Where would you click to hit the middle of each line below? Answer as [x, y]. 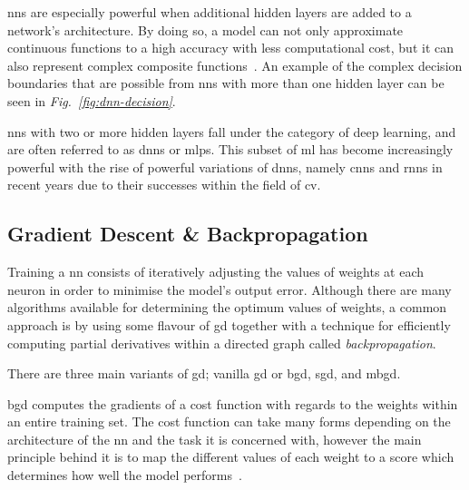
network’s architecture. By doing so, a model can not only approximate [205, 29]
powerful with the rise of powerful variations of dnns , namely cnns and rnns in [225, 167]
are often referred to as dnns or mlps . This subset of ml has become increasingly [230, 149]
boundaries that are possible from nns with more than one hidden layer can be [226, 83]
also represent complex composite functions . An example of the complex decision [235, 65]
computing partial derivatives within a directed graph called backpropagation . [222, 343]
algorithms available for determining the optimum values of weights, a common [227, 307]
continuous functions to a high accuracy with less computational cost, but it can [230, 48]
